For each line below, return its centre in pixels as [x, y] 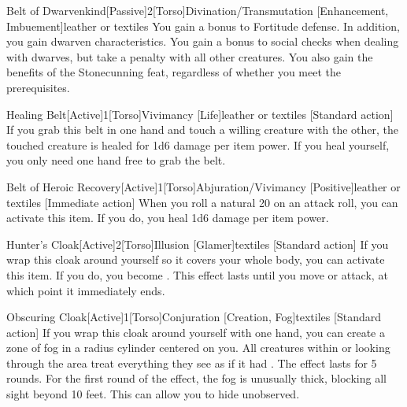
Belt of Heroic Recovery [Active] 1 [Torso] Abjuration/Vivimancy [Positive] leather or [203, 186]
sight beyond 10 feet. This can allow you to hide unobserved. [153, 394]
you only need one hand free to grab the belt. [116, 160]
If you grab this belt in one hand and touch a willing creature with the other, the [203, 129]
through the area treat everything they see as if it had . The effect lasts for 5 [192, 363]
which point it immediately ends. [86, 290]
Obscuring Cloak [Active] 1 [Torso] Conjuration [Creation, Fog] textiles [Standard [194, 317]
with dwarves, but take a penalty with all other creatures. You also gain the [190, 56]
